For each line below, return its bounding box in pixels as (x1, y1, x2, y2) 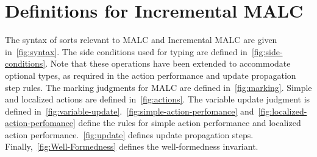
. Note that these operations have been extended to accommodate (45, 57, 291, 70)
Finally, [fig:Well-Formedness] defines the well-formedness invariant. (5, 140, 258, 153)
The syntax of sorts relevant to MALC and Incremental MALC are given (5, 33, 277, 46)
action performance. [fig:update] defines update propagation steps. (5, 128, 254, 141)
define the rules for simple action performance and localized (78, 116, 301, 129)
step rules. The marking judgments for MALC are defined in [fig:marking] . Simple (5, 81, 312, 93)
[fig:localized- (258, 104, 307, 117)
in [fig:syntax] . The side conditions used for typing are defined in (5, 45, 248, 58)
